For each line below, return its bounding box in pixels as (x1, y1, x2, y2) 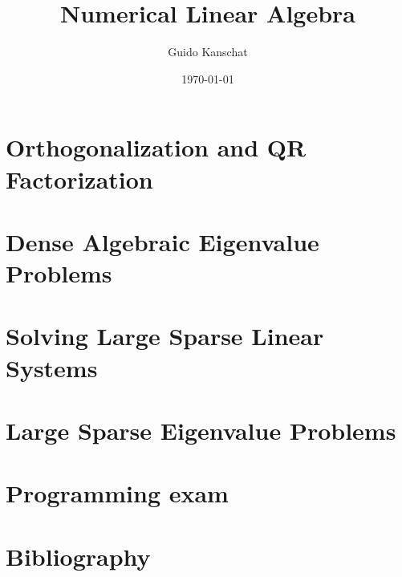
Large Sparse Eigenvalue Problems (6, 414, 396, 446)
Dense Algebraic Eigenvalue (6, 225, 319, 258)
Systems (6, 351, 98, 384)
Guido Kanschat (168, 43, 248, 60)
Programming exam (6, 477, 229, 510)
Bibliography (6, 539, 151, 572)
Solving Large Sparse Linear (6, 319, 324, 352)
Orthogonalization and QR (6, 131, 307, 164)
